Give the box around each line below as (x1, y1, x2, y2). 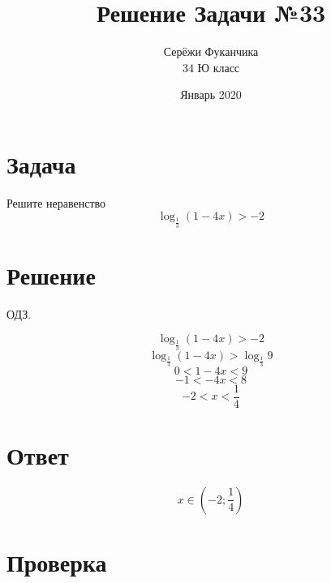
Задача (6, 147, 76, 180)
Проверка (6, 546, 107, 579)
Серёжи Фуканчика (163, 43, 259, 60)
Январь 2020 (180, 86, 242, 103)
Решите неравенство (6, 194, 106, 211)
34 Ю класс (182, 58, 240, 75)
